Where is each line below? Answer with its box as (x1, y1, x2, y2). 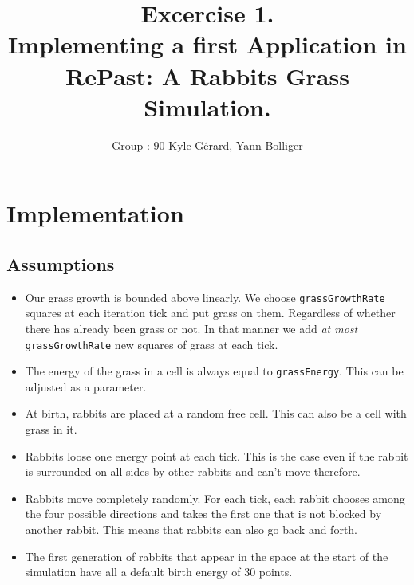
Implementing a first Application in (8, 28, 407, 61)
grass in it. (25, 421, 77, 438)
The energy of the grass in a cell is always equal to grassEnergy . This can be (25, 363, 404, 379)
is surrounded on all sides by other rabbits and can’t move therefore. (25, 463, 361, 480)
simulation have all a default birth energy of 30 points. (25, 563, 293, 580)
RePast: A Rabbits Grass (65, 59, 349, 92)
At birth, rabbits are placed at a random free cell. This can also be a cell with (25, 405, 407, 422)
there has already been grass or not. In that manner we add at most (25, 320, 358, 336)
